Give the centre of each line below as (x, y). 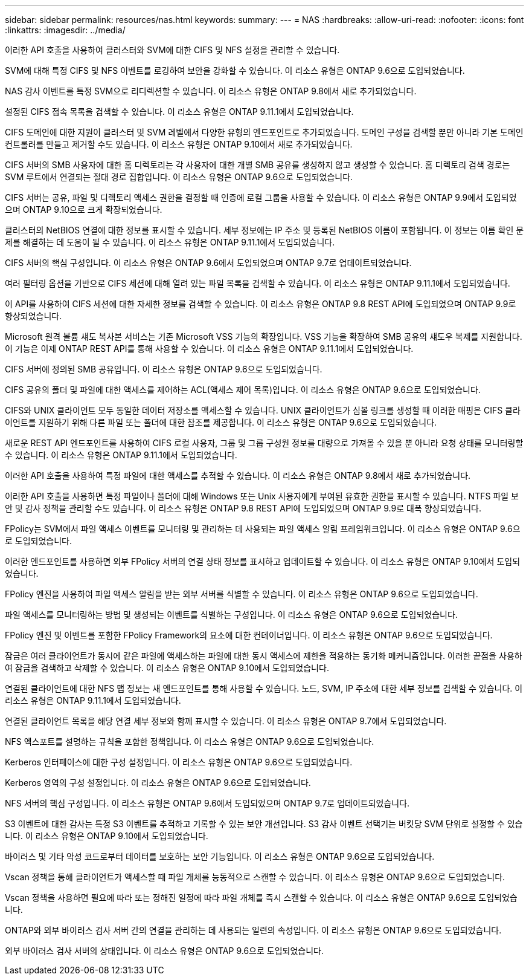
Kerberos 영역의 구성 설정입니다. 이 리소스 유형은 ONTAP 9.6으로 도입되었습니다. (158, 783)
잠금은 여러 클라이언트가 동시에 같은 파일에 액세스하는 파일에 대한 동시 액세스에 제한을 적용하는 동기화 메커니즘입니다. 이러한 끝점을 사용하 (264, 656)
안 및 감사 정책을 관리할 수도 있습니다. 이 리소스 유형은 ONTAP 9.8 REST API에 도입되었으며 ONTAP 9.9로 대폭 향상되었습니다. (243, 508)
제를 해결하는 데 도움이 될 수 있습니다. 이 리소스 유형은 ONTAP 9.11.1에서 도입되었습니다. (170, 242)
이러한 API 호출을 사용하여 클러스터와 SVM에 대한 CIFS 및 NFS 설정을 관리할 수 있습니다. (172, 50)
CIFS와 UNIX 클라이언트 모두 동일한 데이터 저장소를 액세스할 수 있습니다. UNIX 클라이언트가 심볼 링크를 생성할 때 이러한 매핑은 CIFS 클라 (263, 410)
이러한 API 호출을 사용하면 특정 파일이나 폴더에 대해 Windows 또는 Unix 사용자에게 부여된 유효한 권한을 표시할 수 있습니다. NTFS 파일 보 (262, 496)
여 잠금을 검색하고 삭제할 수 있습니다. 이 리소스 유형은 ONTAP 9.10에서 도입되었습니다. (167, 668)
